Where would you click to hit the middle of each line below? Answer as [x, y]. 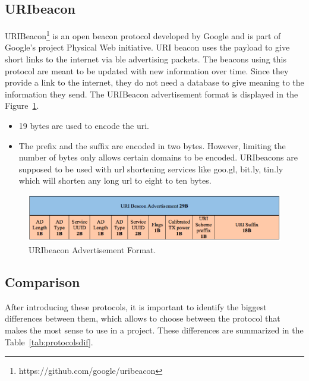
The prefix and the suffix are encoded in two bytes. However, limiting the [152, 145]
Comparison [42, 281]
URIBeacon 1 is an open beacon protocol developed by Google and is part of [143, 35]
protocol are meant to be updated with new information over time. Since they [147, 70]
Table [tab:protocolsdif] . [49, 341]
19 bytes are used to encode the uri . [84, 126]
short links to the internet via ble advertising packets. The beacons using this [146, 59]
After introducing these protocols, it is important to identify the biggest [136, 306]
